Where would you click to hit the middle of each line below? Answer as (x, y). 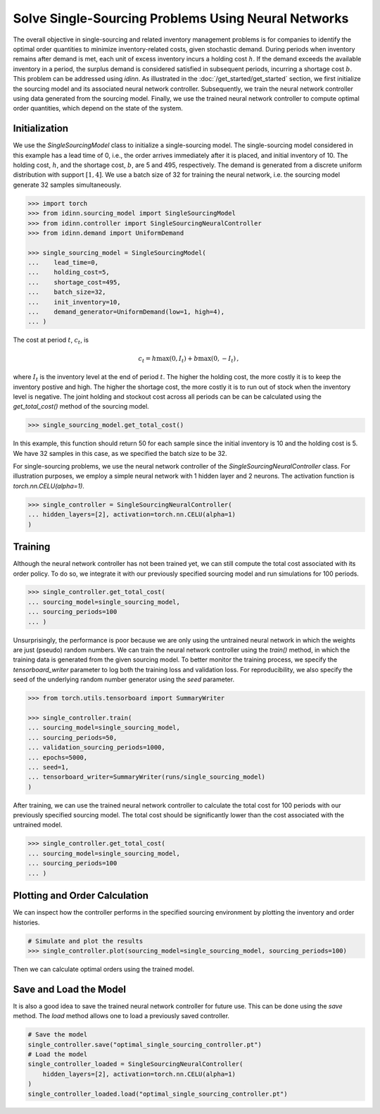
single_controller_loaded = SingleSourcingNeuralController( (135, 1064)
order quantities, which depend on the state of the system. (98, 109)
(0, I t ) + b (184, 359)
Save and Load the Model (70, 989)
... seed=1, (49, 767)
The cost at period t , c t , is (51, 341)
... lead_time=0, (63, 263)
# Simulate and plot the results (85, 941)
